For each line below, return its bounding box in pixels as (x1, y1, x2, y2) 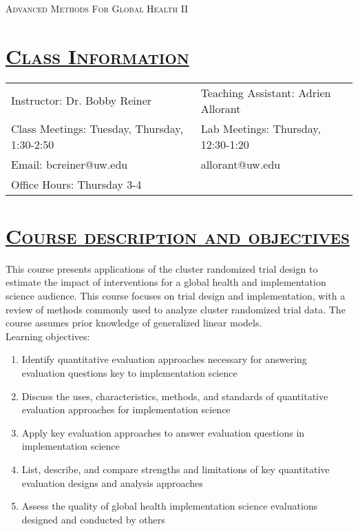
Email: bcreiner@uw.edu (11, 156, 128, 172)
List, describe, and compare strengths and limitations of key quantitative (21, 461, 330, 476)
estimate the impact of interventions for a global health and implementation (6, 275, 326, 289)
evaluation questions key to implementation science (21, 366, 238, 379)
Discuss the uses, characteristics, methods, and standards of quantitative (21, 388, 328, 403)
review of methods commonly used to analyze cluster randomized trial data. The (6, 302, 346, 316)
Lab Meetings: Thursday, (200, 120, 321, 136)
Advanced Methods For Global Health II (6, 1, 189, 15)
